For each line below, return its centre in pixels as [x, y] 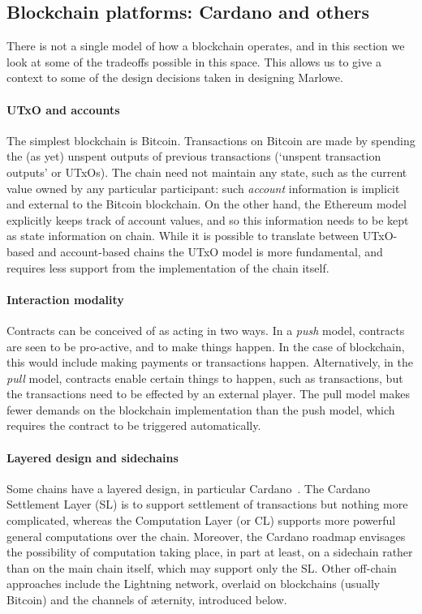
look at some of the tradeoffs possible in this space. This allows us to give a [194, 61]
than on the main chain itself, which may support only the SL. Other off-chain [202, 567]
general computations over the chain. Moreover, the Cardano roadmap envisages [206, 536]
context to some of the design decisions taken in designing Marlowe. [175, 77]
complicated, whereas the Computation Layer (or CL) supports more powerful [201, 520]
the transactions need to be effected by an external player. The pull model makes [208, 394]
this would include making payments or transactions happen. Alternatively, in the [210, 362]
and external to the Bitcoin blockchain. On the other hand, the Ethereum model [207, 204]
